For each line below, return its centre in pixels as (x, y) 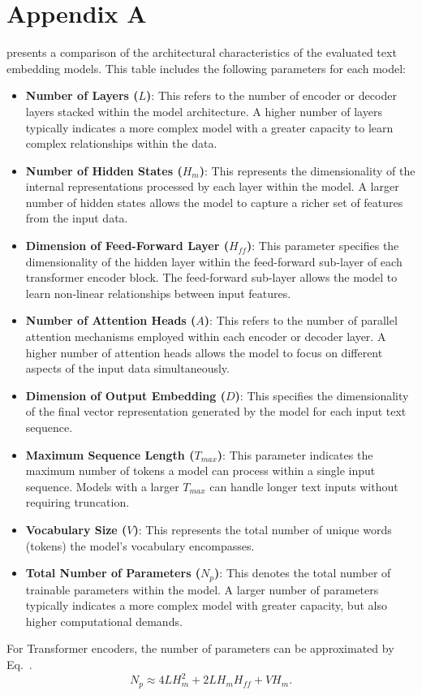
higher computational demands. (104, 621)
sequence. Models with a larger (102, 486)
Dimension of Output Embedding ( (125, 395)
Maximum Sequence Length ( (110, 454)
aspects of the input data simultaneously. (127, 368)
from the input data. (77, 218)
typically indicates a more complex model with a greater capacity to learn (209, 127)
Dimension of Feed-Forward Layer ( (127, 246)
